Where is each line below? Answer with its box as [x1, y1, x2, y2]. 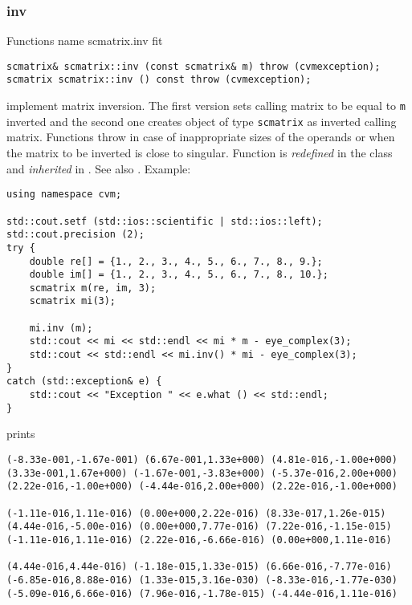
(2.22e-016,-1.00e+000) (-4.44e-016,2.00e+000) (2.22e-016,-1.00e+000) [6, 481, 398, 493]
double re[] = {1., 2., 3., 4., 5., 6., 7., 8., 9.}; [29, 255, 323, 267]
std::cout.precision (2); [6, 229, 145, 241]
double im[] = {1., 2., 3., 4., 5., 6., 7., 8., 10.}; [29, 269, 328, 281]
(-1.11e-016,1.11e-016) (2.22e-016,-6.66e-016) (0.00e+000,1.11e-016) [6, 534, 392, 546]
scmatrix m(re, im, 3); [29, 282, 157, 294]
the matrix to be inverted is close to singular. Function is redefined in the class [6, 144, 393, 161]
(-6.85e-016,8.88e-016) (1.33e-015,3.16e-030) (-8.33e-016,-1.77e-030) [6, 574, 398, 586]
